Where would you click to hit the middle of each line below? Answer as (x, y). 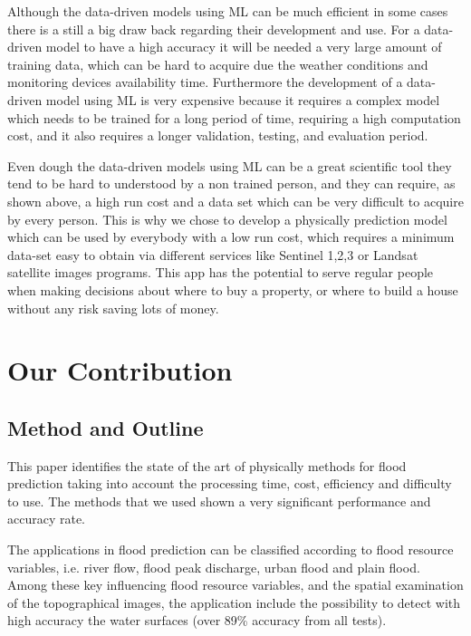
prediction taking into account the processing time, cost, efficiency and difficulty (230, 483)
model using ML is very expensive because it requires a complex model (243, 99)
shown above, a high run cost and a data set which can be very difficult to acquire (235, 201)
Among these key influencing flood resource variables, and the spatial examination (235, 585)
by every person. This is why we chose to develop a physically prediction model (227, 219)
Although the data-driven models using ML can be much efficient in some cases (228, 11)
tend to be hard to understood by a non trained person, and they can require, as (231, 183)
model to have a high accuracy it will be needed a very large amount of (244, 47)
